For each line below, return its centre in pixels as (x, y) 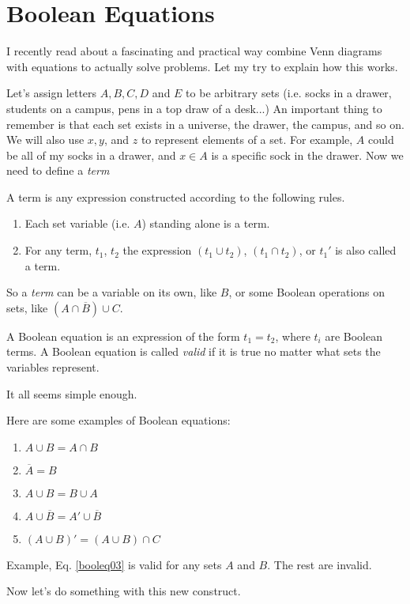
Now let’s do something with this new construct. (124, 591)
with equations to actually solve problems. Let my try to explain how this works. (202, 66)
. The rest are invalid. (320, 564)
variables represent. (53, 367)
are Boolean (354, 336)
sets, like (27, 307)
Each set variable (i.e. (77, 223)
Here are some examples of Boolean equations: (118, 420)
